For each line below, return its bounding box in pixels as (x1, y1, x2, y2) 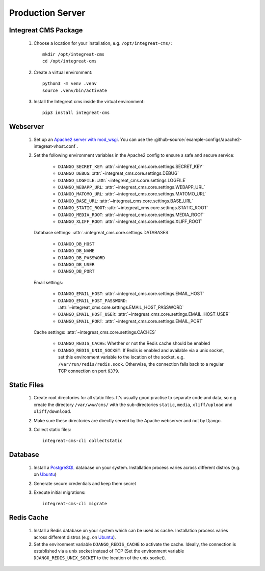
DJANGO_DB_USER (58, 262, 95, 267)
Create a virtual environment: (33, 69, 93, 75)
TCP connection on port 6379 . (58, 368, 120, 374)
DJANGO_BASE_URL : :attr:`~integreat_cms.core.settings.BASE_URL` (58, 198, 193, 204)
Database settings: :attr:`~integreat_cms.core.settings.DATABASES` (33, 230, 170, 236)
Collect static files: (33, 427, 71, 432)
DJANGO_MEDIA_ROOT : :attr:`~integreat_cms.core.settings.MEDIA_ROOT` (58, 212, 205, 218)
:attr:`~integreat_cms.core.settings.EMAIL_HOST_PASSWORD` (58, 304, 184, 310)
